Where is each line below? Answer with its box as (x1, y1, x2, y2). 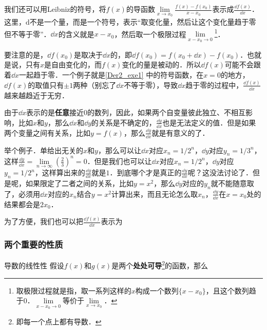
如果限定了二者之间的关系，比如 (25, 177, 133, 188)
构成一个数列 (135, 285, 179, 296)
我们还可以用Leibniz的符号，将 (4, 4, 106, 14)
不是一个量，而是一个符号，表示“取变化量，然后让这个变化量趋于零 (29, 16, 256, 27)
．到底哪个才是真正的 (109, 167, 182, 178)
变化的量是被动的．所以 (122, 59, 201, 70)
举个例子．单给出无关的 (4, 144, 83, 155)
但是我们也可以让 (94, 155, 152, 166)
